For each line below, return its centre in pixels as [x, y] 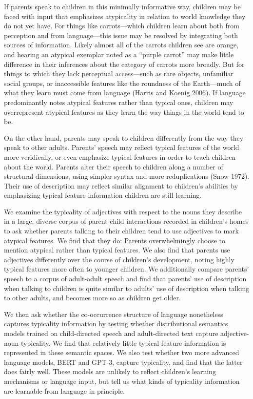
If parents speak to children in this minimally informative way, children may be [122, 6]
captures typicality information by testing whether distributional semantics [116, 324]
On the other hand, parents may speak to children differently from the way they [124, 137]
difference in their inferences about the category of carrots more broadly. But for [124, 64]
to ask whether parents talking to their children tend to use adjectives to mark [121, 231]
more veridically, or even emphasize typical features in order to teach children [120, 157]
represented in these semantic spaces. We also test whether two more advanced [122, 352]
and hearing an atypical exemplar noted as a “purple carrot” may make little [119, 54]
